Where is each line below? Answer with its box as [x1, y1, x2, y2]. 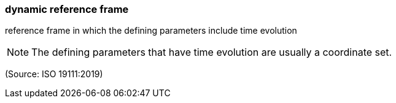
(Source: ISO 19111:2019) [5, 69, 103, 80]
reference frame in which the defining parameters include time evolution [5, 25, 297, 36]
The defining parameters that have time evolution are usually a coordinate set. [31, 46, 392, 59]
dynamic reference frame [5, 3, 129, 15]
